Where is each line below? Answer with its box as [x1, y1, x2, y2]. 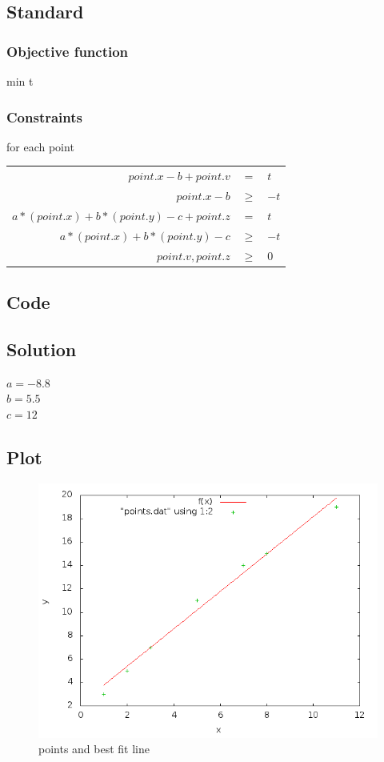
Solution [6, 336, 77, 361]
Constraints [6, 106, 82, 126]
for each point [6, 138, 74, 154]
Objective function [6, 41, 129, 61]
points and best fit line [38, 740, 150, 757]
